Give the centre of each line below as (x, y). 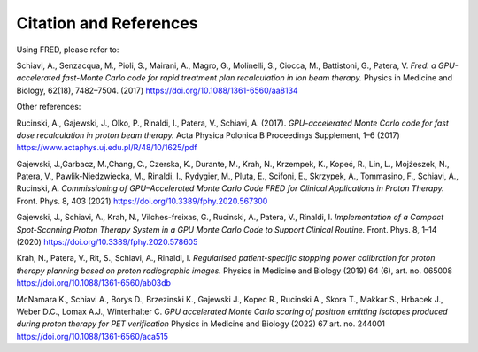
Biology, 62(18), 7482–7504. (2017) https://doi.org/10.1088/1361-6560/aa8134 (157, 90)
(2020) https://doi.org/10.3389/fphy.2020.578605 (107, 242)
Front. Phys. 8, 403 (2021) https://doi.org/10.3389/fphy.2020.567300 (142, 201)
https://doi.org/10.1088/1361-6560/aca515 (92, 336)
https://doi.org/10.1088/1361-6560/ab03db (94, 283)
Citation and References (107, 23)
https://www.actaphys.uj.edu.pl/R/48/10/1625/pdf (107, 148)
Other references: (49, 107)
